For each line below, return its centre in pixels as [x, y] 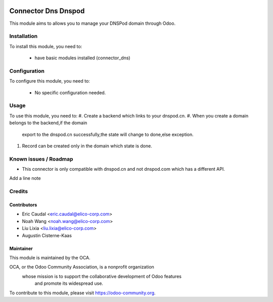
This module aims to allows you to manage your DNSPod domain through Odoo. [93, 23]
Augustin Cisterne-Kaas [47, 235]
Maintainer [21, 248]
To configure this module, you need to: [50, 81]
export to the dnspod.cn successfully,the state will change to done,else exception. [108, 134]
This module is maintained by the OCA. [50, 257]
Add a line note [25, 178]
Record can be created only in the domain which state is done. [87, 146]
